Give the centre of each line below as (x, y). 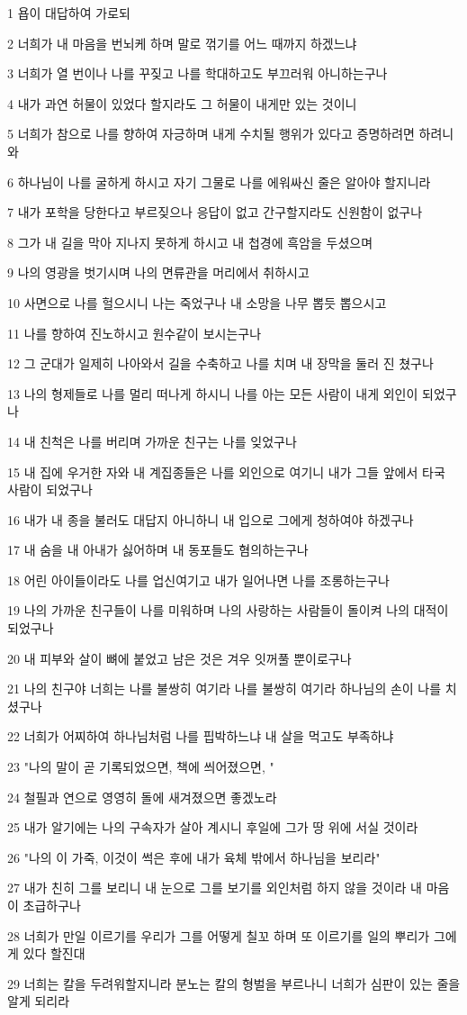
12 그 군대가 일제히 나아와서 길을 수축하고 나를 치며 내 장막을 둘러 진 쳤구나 (220, 363)
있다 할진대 (54, 953)
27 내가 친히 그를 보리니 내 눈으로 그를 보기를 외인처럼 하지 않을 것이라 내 (215, 888)
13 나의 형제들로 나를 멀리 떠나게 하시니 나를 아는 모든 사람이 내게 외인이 (213, 393)
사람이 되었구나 (50, 489)
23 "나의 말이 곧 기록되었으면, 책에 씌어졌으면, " (141, 767)
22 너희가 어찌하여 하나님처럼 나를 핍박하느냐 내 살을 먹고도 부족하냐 (201, 736)
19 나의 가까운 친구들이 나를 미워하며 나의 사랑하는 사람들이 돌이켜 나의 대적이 (228, 610)
